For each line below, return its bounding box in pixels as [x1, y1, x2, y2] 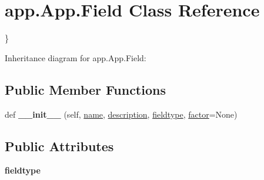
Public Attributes [5, 136, 114, 155]
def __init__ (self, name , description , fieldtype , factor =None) [5, 108, 238, 120]
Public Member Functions [5, 80, 166, 98]
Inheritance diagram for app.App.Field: [5, 51, 146, 64]
